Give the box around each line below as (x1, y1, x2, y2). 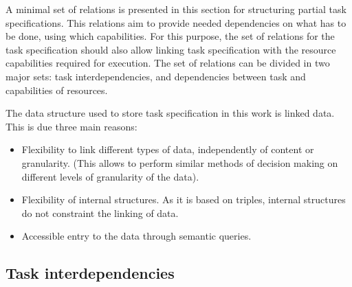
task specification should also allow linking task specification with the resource (5, 42, 336, 56)
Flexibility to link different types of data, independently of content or (21, 142, 314, 157)
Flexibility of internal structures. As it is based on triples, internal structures (21, 192, 346, 207)
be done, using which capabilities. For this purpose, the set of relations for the (5, 29, 335, 43)
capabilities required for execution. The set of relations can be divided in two (5, 56, 330, 70)
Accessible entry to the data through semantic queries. (21, 229, 252, 243)
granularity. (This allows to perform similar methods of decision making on (21, 155, 338, 170)
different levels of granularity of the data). (21, 169, 199, 183)
